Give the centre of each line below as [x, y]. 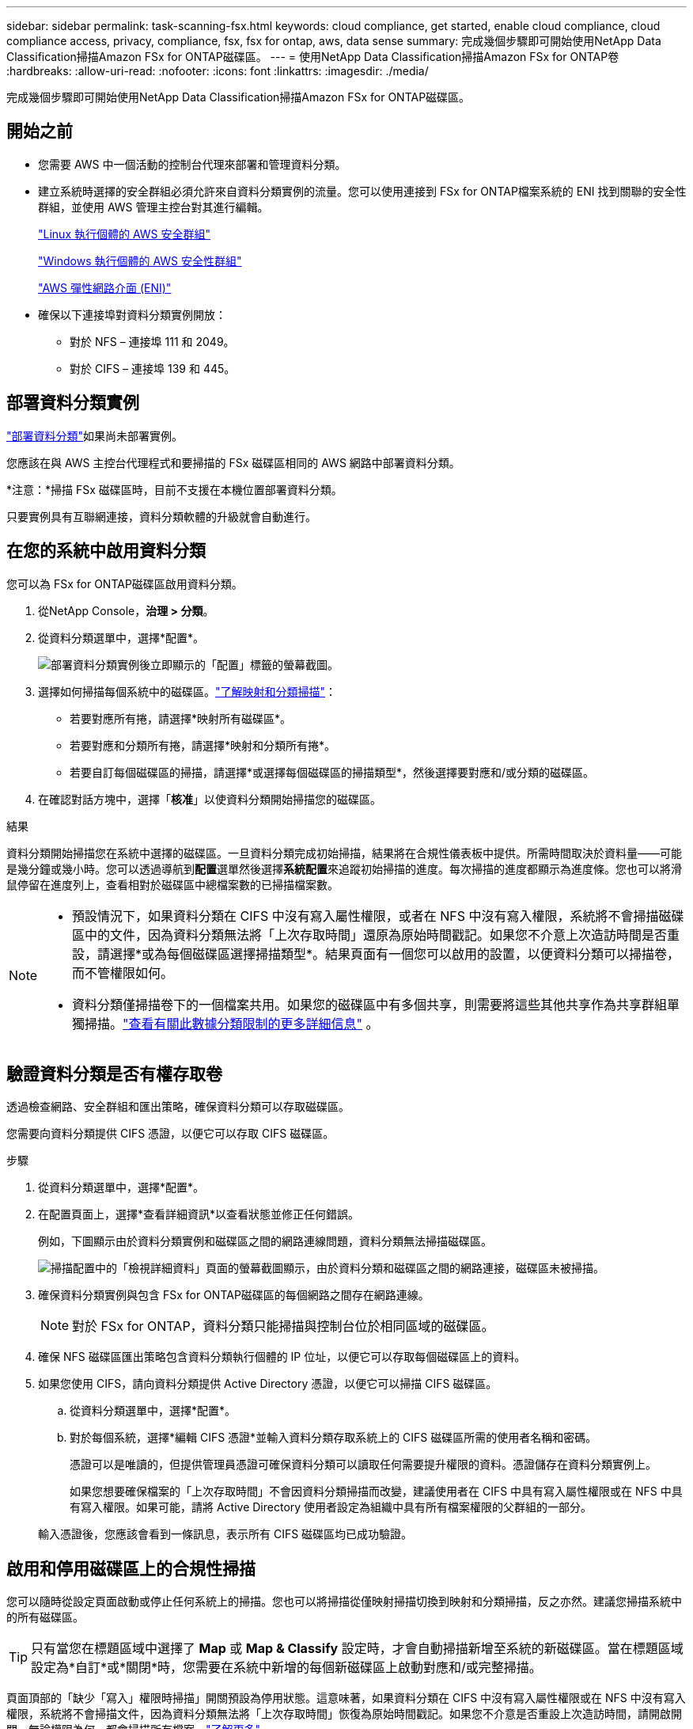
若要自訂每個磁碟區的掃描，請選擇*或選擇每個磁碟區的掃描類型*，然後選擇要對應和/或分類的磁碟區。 [332, 772]
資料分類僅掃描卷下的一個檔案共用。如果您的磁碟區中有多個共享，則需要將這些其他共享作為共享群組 [370, 1004]
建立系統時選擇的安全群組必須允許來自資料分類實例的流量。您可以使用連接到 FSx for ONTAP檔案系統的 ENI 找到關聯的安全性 [362, 191]
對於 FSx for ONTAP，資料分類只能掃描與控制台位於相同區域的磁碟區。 [283, 1326]
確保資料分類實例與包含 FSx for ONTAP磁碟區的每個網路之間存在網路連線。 [234, 1295]
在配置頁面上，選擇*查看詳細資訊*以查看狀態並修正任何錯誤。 [199, 1214]
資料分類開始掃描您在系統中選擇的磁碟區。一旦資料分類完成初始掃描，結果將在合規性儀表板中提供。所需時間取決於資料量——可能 [344, 853]
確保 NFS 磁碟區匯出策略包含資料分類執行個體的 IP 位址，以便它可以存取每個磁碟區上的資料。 [282, 1357]
